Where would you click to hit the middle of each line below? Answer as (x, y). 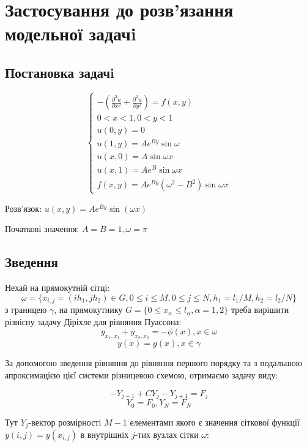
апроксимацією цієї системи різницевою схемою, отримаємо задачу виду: (142, 375)
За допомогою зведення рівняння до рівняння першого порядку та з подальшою (154, 363)
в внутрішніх (105, 434)
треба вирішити (260, 310)
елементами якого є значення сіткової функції (215, 422)
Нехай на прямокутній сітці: (57, 287)
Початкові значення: (42, 229)
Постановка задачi (60, 72)
